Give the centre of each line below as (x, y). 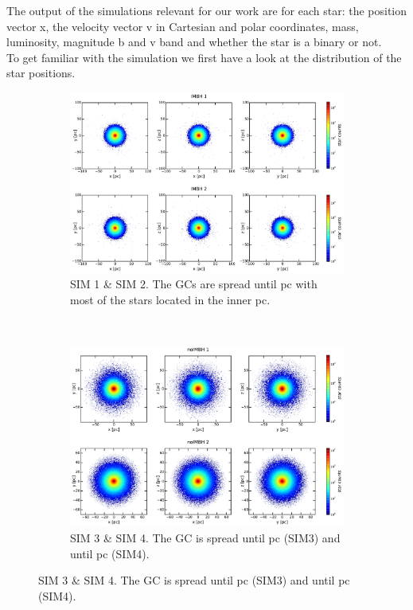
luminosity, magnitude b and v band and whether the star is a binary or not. (194, 42)
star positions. (41, 73)
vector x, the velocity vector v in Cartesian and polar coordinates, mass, (183, 26)
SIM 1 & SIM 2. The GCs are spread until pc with (194, 284)
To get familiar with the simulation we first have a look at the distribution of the (204, 57)
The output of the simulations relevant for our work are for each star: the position (207, 10)
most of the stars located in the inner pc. (170, 299)
